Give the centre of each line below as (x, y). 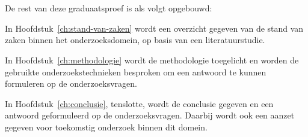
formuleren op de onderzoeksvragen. (71, 83)
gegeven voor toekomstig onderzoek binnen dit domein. (106, 127)
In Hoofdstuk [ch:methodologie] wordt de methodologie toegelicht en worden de (152, 60)
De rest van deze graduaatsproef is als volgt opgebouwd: (109, 8)
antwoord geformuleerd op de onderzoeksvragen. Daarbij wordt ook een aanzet (150, 115)
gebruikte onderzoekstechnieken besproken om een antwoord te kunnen (136, 71)
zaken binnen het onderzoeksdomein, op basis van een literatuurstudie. (135, 40)
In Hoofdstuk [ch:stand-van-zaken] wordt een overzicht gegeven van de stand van (154, 28)
